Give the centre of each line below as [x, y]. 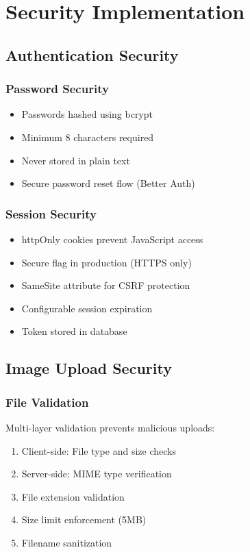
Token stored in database [74, 331]
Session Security [51, 213]
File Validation [47, 402]
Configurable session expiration [87, 308]
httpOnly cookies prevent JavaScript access [112, 239]
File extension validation [73, 496]
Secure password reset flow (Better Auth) [108, 183]
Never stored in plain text [76, 160]
